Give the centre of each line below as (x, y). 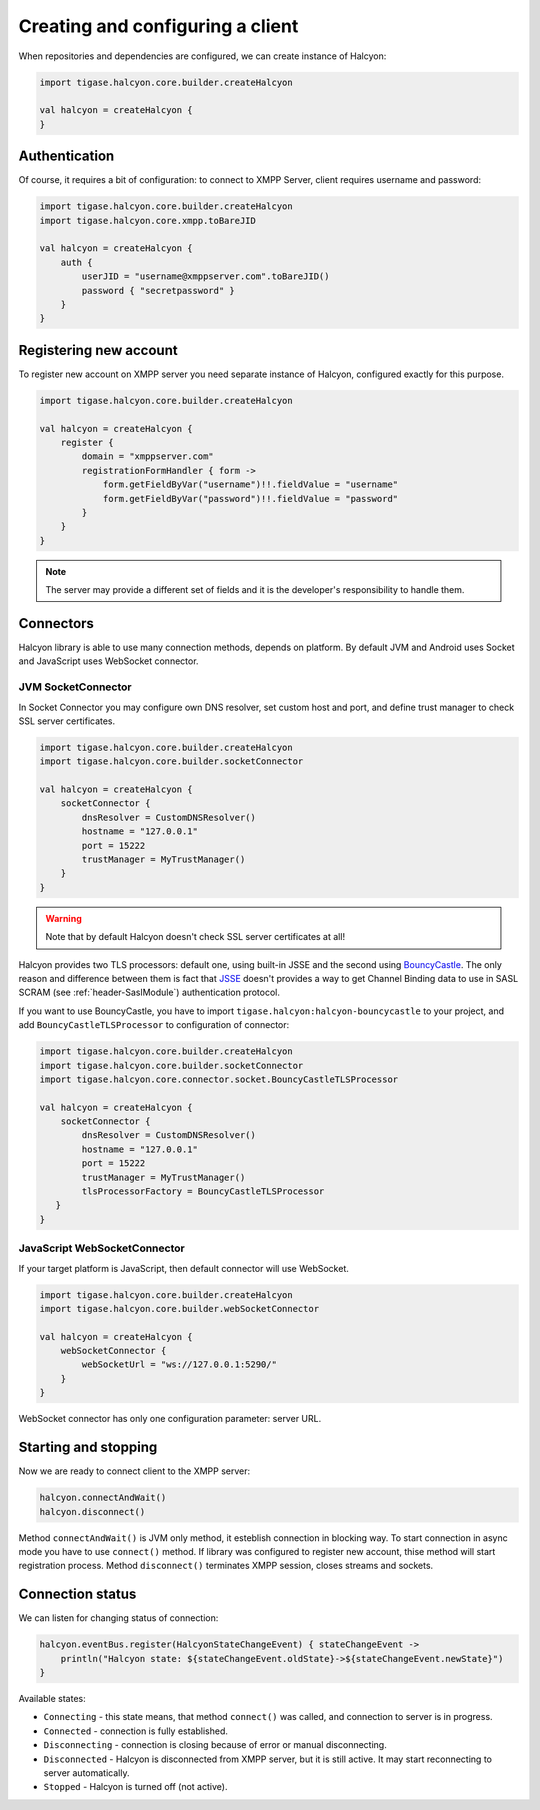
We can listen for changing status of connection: (118, 1618)
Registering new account (98, 350)
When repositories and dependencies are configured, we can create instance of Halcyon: (202, 56)
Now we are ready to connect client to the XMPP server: (134, 1471)
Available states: (52, 1698)
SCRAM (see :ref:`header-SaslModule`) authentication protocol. (149, 992)
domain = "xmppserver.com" (147, 456)
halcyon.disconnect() (92, 1511)
